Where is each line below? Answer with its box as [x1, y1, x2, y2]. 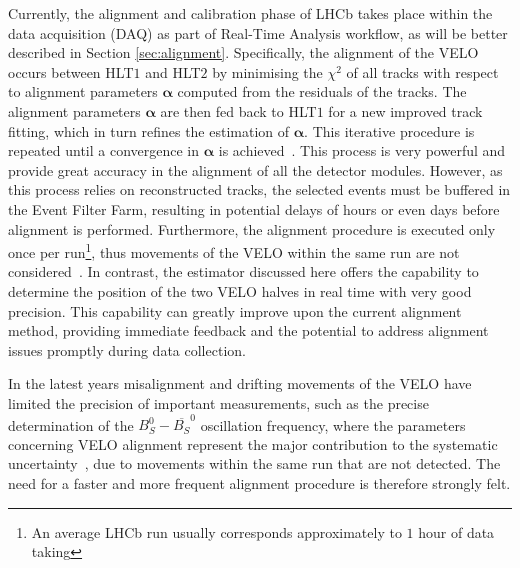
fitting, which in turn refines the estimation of [8, 120, 290, 141]
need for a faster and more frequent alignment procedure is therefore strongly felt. [8, 473, 511, 494]
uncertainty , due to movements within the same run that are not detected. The [8, 453, 501, 474]
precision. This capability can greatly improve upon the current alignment [8, 300, 462, 321]
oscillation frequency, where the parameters [200, 414, 466, 435]
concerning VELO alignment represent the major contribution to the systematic [8, 433, 498, 454]
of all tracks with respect [346, 61, 499, 82]
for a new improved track [328, 100, 483, 121]
